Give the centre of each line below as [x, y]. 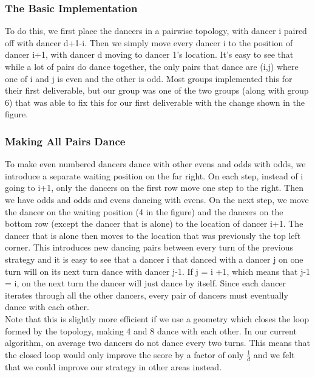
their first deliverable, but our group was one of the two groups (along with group [157, 90]
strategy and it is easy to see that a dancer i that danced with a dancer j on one [154, 259]
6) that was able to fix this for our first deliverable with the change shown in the [155, 102]
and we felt [274, 354]
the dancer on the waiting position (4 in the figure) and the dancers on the [144, 211]
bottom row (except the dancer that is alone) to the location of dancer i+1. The [154, 223]
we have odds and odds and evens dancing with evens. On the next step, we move [157, 199]
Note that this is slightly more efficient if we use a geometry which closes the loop [157, 318]
